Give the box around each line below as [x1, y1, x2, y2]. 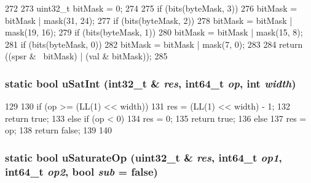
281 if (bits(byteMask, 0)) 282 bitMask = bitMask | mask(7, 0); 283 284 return [5, 37, 303, 50]
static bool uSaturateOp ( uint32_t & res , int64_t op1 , [5, 149, 282, 165]
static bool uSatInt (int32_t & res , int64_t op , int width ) [5, 75, 296, 91]
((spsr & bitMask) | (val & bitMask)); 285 [5, 50, 168, 62]
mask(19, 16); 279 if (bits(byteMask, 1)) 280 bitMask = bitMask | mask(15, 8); [5, 26, 303, 39]
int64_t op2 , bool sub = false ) [5, 163, 158, 179]
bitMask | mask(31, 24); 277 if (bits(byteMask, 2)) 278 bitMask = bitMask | [5, 13, 293, 26]
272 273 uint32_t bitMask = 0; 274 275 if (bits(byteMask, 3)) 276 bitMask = [5, 2, 297, 14]
